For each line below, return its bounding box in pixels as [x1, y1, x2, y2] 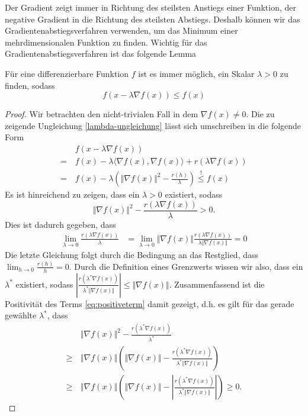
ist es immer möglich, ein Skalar [138, 67, 255, 79]
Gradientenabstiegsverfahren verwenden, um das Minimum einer [5, 24, 238, 37]
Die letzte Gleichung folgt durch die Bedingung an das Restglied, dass [5, 249, 259, 261]
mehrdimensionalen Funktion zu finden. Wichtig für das [5, 36, 207, 48]
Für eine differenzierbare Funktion [5, 67, 129, 79]
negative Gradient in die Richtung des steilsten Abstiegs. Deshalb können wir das [5, 12, 300, 25]
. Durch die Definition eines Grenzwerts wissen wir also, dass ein [69, 260, 303, 272]
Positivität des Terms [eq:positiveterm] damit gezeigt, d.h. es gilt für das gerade [5, 297, 294, 309]
